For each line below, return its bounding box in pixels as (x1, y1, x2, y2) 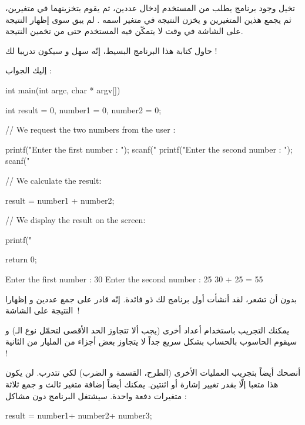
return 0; (5, 253, 37, 265)
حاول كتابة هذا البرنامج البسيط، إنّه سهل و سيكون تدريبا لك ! (5, 44, 217, 56)
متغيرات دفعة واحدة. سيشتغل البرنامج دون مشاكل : (5, 389, 187, 402)
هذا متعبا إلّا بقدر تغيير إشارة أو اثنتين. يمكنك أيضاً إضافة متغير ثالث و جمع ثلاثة (5, 378, 279, 390)
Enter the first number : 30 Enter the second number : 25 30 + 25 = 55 (5, 272, 263, 285)
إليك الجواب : (5, 64, 52, 76)
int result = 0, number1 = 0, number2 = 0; (5, 103, 162, 116)
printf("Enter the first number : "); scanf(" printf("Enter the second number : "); (5, 143, 293, 155)
